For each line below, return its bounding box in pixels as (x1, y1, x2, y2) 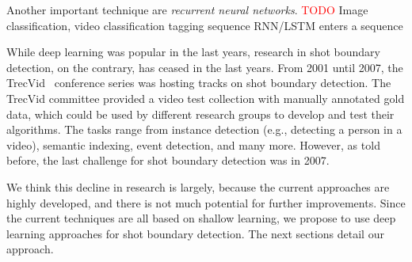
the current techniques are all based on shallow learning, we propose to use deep (6, 210, 396, 226)
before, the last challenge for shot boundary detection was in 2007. (6, 152, 330, 169)
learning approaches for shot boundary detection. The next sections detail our (6, 225, 384, 241)
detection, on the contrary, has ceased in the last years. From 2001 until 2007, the (6, 59, 403, 75)
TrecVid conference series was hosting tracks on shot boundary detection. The (6, 74, 391, 91)
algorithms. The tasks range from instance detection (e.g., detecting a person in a (6, 121, 402, 138)
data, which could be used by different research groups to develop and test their (6, 105, 395, 122)
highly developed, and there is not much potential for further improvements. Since (6, 194, 406, 211)
